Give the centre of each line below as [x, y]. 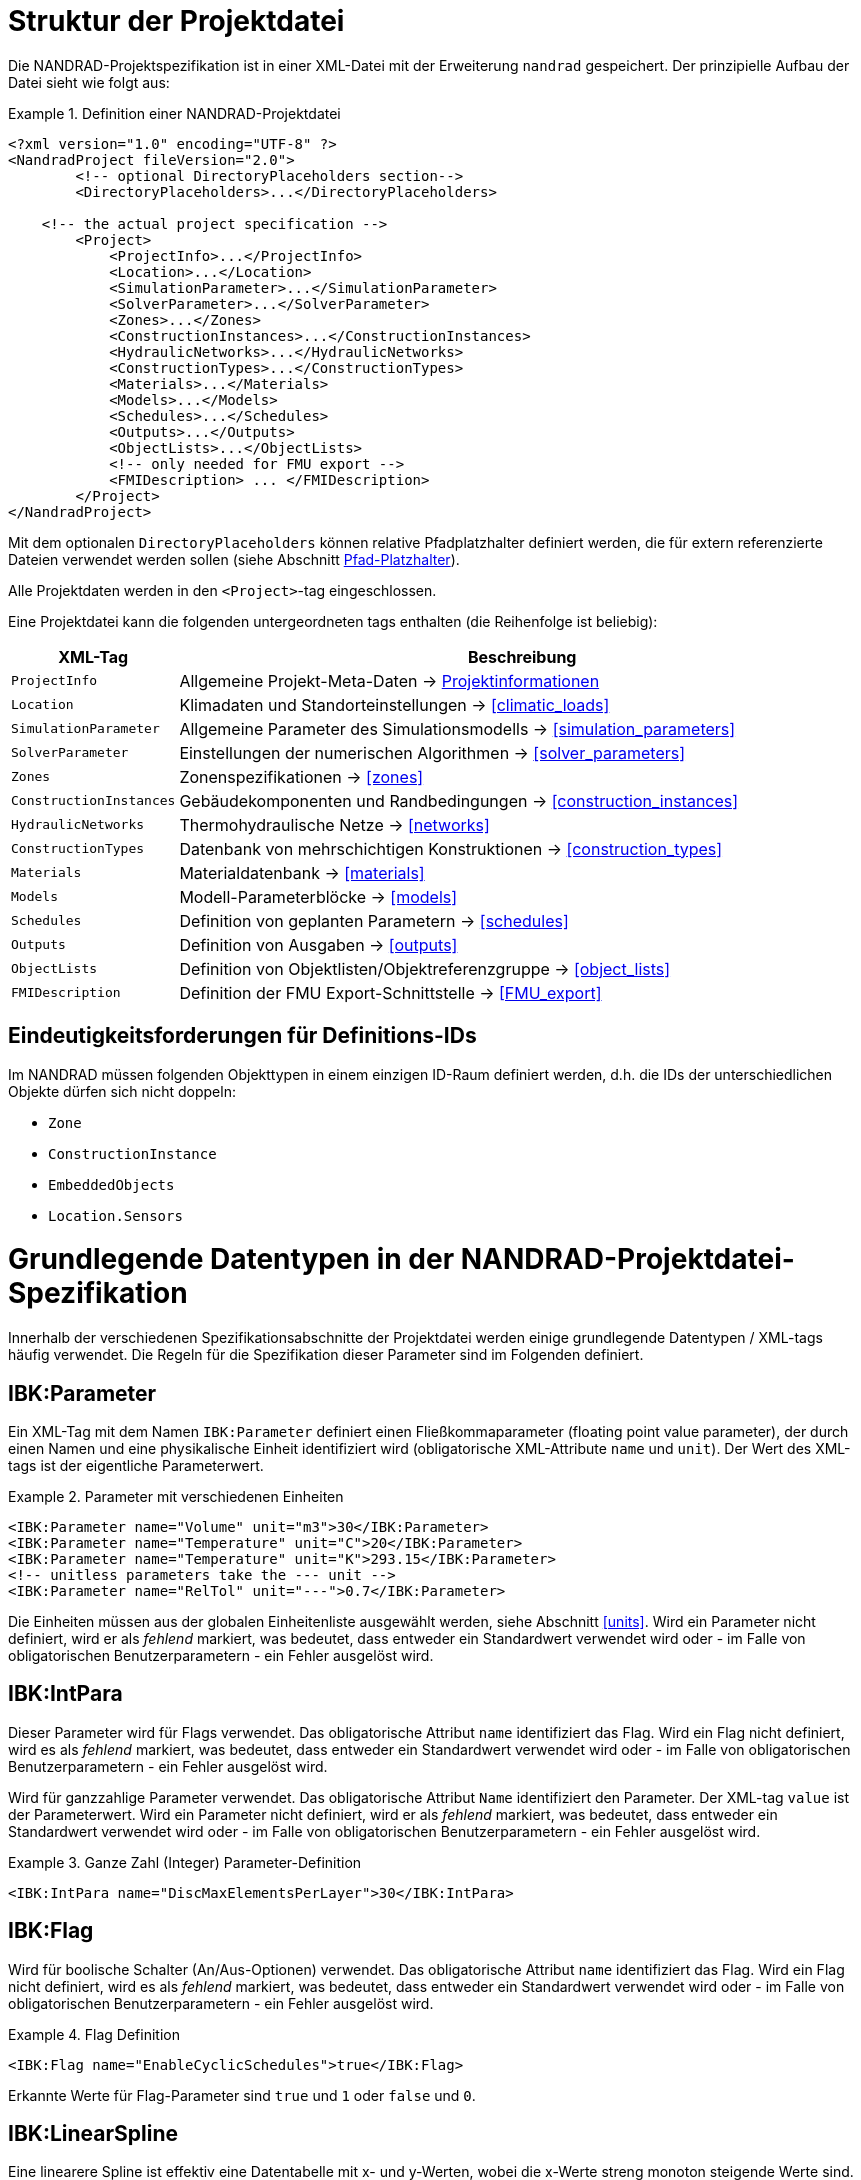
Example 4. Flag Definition [94, 2034]
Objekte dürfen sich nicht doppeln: [122, 1091]
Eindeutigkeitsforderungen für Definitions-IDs [242, 1036]
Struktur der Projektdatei [176, 21]
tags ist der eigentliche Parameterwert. [136, 1465]
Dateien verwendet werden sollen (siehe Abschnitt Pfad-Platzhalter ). [234, 559]
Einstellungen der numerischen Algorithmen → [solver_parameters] [432, 752]
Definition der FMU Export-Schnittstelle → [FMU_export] [390, 992]
